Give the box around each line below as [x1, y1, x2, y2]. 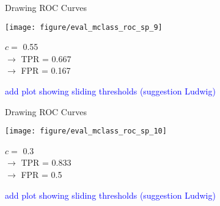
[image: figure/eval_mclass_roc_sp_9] [5, 23, 163, 32]
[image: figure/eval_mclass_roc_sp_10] [5, 127, 167, 136]
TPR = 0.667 [21, 52, 71, 65]
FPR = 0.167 [21, 64, 71, 77]
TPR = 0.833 [21, 156, 71, 169]
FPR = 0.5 [21, 168, 62, 181]
